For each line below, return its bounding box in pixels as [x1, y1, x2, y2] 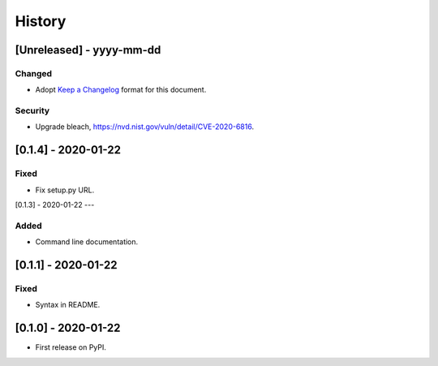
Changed [15, 67, 53, 79]
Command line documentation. [35, 237, 139, 247]
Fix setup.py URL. [35, 185, 95, 195]
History [15, 12, 67, 30]
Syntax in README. [35, 300, 101, 310]
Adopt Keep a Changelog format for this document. [35, 85, 207, 95]
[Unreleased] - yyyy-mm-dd [15, 43, 161, 57]
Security [15, 105, 50, 117]
